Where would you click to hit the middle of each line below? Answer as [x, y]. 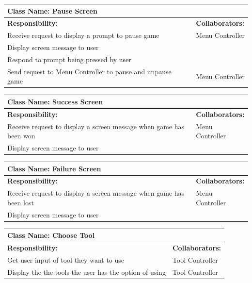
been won [21, 136]
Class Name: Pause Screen [52, 10]
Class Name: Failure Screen [54, 168]
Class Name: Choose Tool [51, 235]
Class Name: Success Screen [55, 101]
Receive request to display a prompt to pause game [83, 35]
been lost [21, 202]
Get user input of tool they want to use [66, 260]
